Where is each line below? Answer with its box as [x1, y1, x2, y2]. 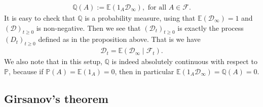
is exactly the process [177, 22, 244, 33]
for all [147, 4, 167, 12]
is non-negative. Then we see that [36, 22, 141, 33]
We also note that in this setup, [4, 56, 102, 67]
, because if [8, 66, 44, 76]
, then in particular [115, 66, 174, 76]
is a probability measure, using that [85, 13, 196, 23]
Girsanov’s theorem [4, 90, 108, 106]
